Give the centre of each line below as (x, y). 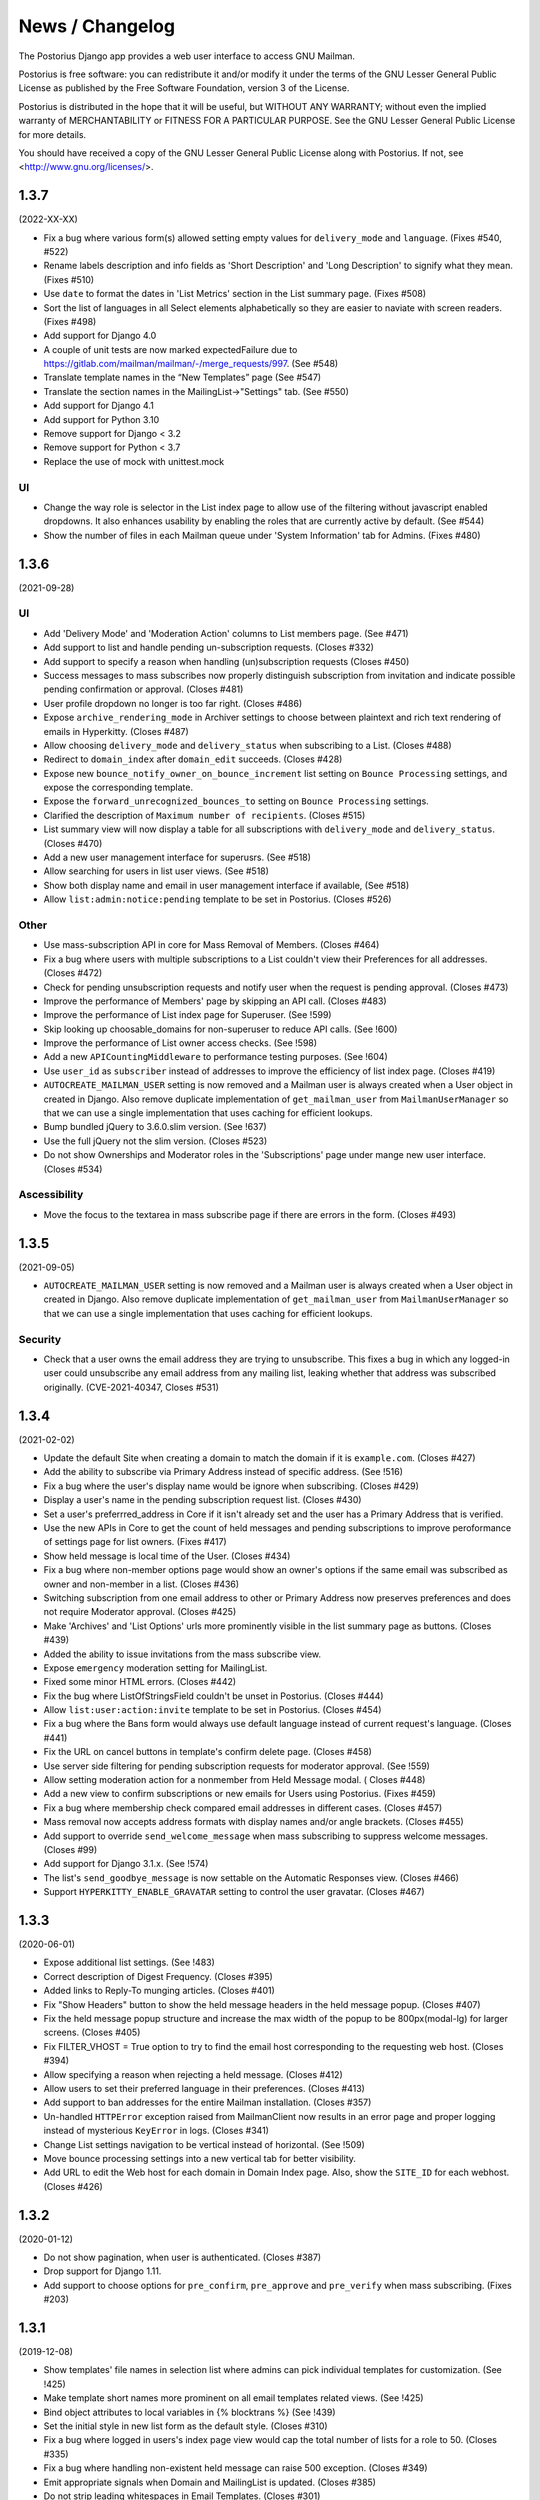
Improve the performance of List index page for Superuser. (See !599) (187, 1015)
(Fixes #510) (69, 279)
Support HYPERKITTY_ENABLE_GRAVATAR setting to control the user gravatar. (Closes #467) (234, 1892)
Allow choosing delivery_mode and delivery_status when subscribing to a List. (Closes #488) (247, 745)
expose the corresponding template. (118, 787)
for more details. (52, 134)
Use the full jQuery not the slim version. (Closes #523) (155, 1141)
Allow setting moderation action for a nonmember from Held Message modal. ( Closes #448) (234, 1780)
